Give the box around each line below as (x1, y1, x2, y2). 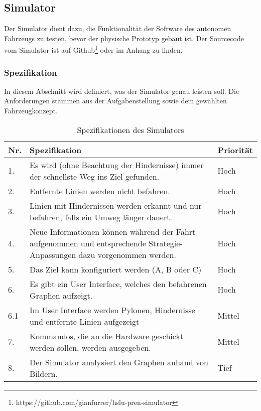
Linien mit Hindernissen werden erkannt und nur (30, 199, 202, 211)
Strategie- (149, 237, 183, 249)
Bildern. (30, 367, 58, 379)
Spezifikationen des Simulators (77, 123, 184, 135)
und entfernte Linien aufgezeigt (30, 315, 140, 327)
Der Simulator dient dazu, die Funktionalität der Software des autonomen (4, 23, 231, 34)
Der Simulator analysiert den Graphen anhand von (30, 356, 208, 368)
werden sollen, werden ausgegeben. (30, 341, 151, 353)
